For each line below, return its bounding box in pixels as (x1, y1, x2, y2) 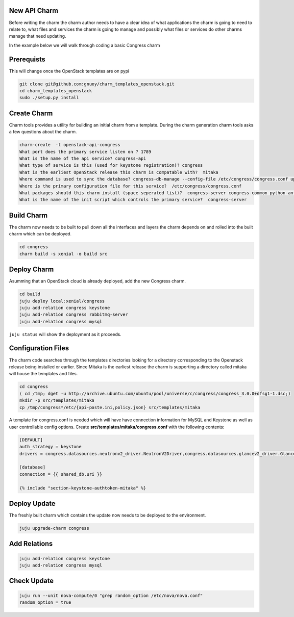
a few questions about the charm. (9, 129, 77, 135)
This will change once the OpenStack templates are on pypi (9, 68, 129, 74)
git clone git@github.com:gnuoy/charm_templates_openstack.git (19, 81, 175, 87)
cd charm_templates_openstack (19, 88, 92, 93)
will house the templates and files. (9, 371, 78, 377)
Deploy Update (9, 499, 56, 508)
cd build (19, 291, 41, 297)
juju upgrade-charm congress (19, 525, 90, 531)
